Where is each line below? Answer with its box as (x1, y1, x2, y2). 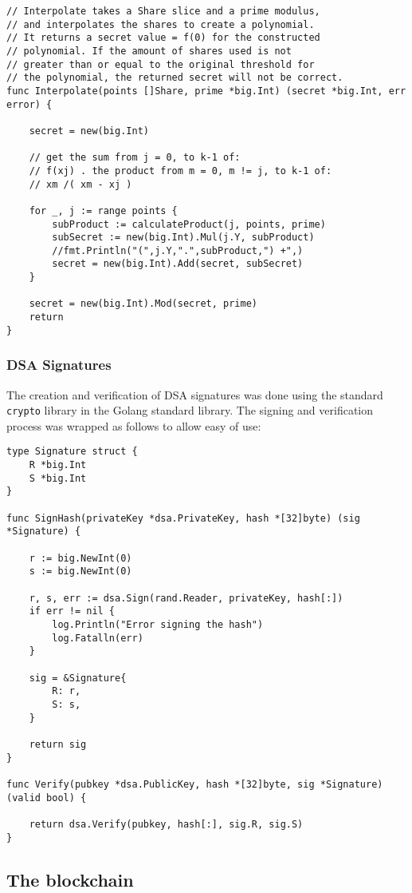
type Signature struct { (6, 446, 138, 458)
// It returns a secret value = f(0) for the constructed (6, 32, 320, 44)
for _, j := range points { (29, 204, 178, 216)
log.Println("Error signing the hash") (52, 619, 264, 630)
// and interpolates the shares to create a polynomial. (6, 18, 315, 30)
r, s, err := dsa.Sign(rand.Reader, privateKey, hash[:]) (29, 592, 343, 604)
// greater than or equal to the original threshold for (6, 58, 315, 70)
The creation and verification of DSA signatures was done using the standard (6, 386, 383, 403)
